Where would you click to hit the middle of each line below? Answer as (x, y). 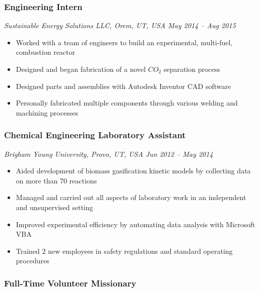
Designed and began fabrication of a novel (81, 69)
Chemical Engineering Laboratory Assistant (95, 135)
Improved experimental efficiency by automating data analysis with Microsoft (136, 224)
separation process (192, 69)
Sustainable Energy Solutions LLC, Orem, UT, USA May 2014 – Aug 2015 (120, 25)
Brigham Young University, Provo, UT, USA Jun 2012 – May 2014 (109, 154)
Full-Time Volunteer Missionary (70, 283)
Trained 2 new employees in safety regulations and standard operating (124, 251)
